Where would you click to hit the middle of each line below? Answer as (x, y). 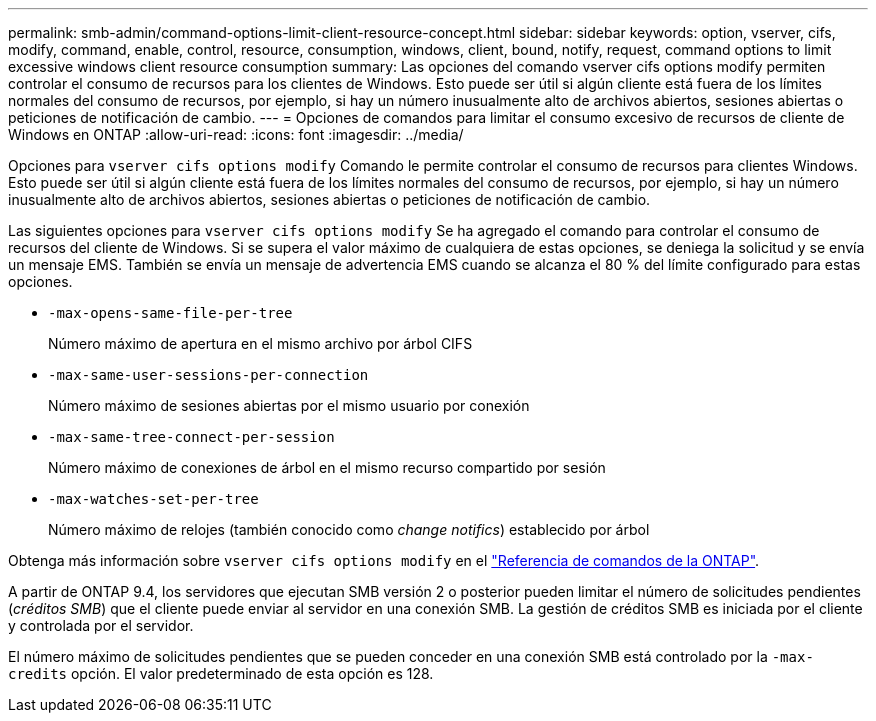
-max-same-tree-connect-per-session (191, 437)
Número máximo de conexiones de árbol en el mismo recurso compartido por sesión (327, 467)
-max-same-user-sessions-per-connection (208, 375)
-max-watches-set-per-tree (153, 499)
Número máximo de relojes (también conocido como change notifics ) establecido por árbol (349, 529)
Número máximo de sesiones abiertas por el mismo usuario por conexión (289, 405)
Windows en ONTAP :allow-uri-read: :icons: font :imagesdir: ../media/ (236, 134)
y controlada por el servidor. (101, 625)
